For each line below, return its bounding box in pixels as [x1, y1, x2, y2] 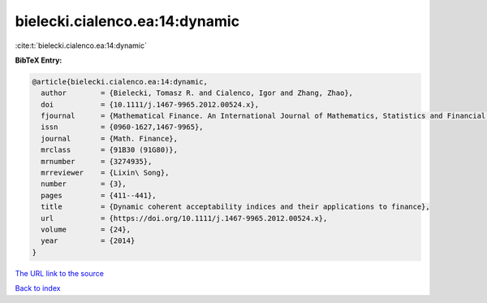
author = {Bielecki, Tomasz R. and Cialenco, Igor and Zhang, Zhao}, [41, 89, 353, 97]
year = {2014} [41, 236, 136, 245]
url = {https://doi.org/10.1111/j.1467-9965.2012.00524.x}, [41, 214, 328, 223]
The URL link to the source [15, 268, 105, 278]
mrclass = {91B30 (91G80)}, [41, 145, 179, 154]
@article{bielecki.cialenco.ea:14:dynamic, [32, 77, 209, 86]
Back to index [15, 284, 61, 293]
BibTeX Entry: [15, 55, 62, 65]
